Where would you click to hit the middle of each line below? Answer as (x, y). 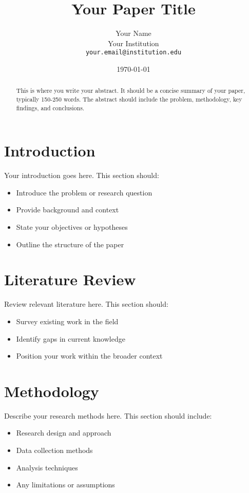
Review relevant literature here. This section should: (86, 304)
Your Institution (133, 43)
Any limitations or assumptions (65, 485)
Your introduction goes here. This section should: (82, 175)
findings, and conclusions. (50, 107)
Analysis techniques (47, 467)
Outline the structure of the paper (70, 244)
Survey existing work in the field (67, 321)
